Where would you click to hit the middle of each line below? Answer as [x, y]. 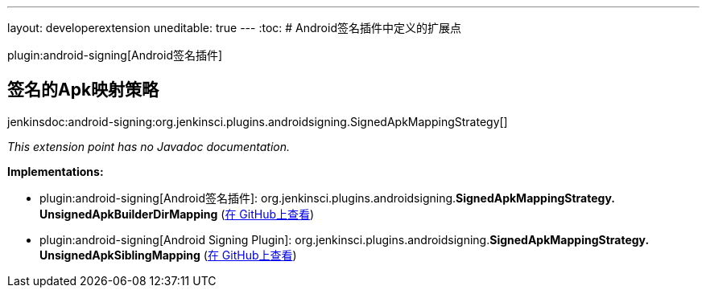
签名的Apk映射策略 [83, 90]
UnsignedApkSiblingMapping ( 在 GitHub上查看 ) [168, 255]
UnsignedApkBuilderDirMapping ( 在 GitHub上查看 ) [177, 214]
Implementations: [56, 171]
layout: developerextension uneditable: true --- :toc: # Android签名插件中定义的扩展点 [234, 28]
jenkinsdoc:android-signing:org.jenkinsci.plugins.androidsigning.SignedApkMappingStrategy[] [258, 121]
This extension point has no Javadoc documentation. [149, 146]
